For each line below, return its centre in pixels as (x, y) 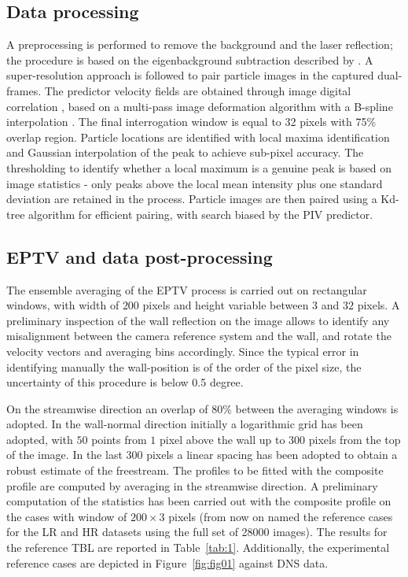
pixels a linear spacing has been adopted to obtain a (272, 455)
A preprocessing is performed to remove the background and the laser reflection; (200, 44)
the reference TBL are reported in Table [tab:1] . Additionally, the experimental (198, 547)
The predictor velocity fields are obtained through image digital (198, 90)
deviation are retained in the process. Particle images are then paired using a (192, 199)
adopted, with (40, 439)
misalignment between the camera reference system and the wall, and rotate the (199, 336)
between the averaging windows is (317, 408)
